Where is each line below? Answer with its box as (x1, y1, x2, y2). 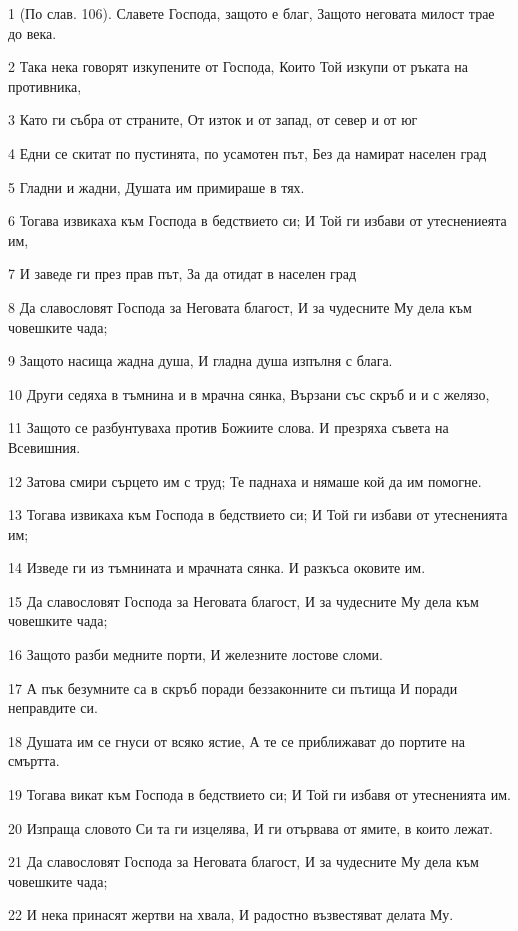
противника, (8, 75, 82, 96)
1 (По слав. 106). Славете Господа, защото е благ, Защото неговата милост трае (8, 3, 495, 23)
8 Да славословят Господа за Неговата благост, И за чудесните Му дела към (8, 296, 472, 317)
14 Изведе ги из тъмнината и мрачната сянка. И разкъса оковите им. (8, 557, 426, 578)
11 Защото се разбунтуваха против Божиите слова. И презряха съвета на (8, 417, 449, 438)
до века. (8, 22, 57, 43)
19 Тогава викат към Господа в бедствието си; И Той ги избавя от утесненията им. (8, 784, 511, 805)
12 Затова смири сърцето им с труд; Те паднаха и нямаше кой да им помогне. (8, 470, 482, 491)
